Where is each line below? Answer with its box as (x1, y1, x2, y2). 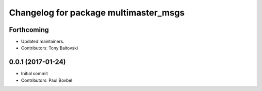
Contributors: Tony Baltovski (21, 45, 78, 51)
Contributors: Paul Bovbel (21, 77, 73, 83)
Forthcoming (9, 26, 49, 34)
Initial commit (21, 71, 48, 76)
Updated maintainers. (21, 39, 65, 45)
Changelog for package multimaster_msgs (9, 7, 185, 18)
